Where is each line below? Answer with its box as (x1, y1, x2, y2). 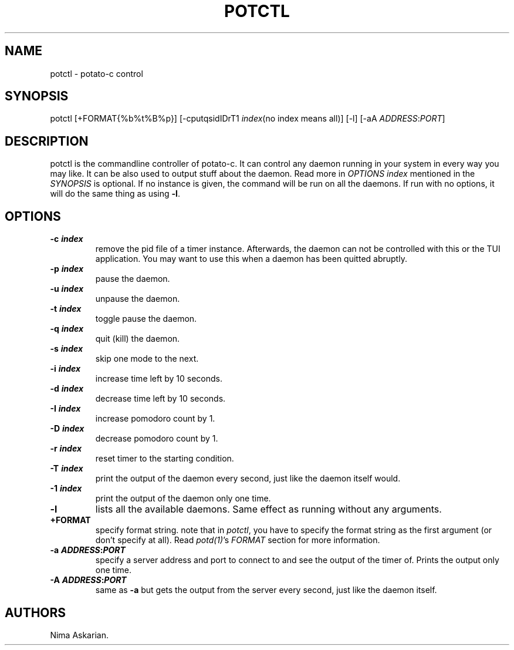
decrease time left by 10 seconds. (95, 393, 226, 404)
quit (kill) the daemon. (95, 334, 180, 344)
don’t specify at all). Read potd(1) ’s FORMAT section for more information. (95, 535, 380, 545)
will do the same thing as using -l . (50, 188, 180, 199)
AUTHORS (5, 605, 66, 620)
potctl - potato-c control (50, 68, 143, 79)
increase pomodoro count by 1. (95, 413, 215, 424)
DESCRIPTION (5, 133, 89, 149)
